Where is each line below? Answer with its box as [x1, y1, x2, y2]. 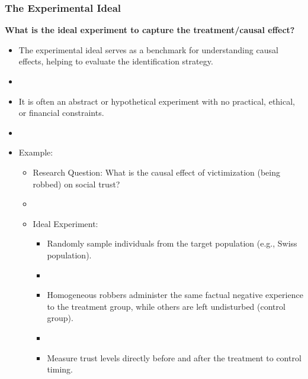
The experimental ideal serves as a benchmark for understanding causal [18, 43, 278, 56]
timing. [47, 363, 73, 375]
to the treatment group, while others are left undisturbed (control [47, 300, 285, 312]
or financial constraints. [18, 106, 104, 119]
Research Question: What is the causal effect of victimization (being [33, 166, 280, 178]
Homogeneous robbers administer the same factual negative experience [47, 289, 303, 301]
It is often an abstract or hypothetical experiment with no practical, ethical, [18, 95, 296, 107]
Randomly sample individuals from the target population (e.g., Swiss [47, 237, 297, 250]
